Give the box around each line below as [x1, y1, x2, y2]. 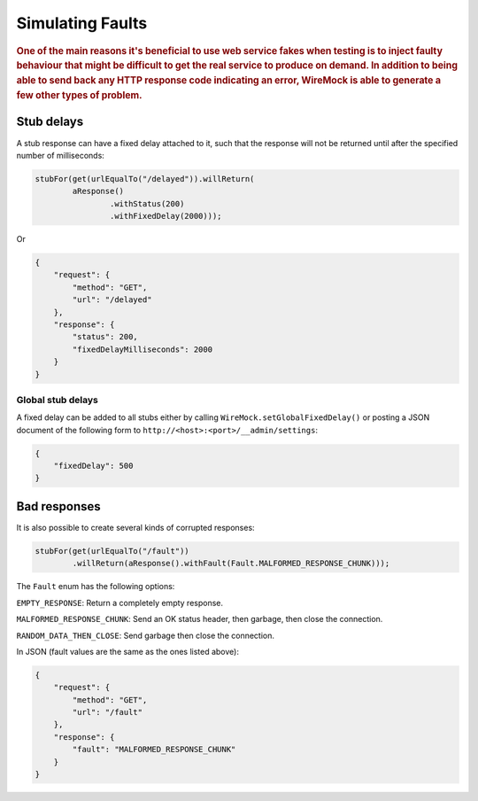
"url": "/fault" [72, 707, 143, 718]
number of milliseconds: [16, 150, 105, 160]
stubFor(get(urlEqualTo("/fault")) [35, 546, 189, 556]
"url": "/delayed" [72, 295, 152, 305]
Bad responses [16, 499, 101, 514]
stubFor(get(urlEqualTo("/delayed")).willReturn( [35, 174, 255, 183]
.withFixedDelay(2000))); [109, 211, 222, 222]
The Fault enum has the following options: [16, 581, 175, 592]
